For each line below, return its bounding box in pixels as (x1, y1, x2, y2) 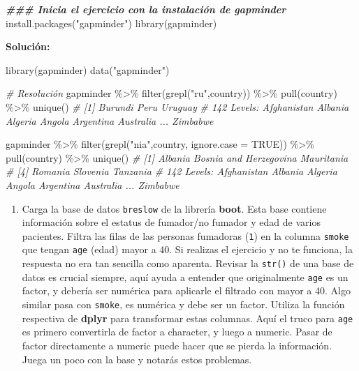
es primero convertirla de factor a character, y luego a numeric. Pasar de (22, 324, 332, 339)
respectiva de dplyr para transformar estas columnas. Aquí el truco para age (22, 310, 353, 325)
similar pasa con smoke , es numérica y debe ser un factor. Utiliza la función (22, 297, 345, 311)
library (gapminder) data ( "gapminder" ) (6, 62, 170, 77)
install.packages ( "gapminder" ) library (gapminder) (6, 15, 217, 30)
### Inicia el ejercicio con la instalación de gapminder (6, 2, 286, 16)
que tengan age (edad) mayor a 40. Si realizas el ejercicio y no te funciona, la (22, 242, 353, 257)
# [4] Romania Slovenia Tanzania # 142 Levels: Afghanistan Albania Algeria (6, 164, 337, 179)
